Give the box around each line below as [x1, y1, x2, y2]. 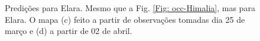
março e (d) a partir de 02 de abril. [5, 25, 132, 37]
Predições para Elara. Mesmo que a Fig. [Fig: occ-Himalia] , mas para [5, 2, 255, 13]
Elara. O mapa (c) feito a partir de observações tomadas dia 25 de [5, 13, 245, 25]
